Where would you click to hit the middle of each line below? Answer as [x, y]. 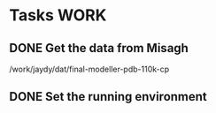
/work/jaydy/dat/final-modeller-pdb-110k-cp [89, 69]
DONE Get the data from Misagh [99, 48]
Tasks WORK [58, 15]
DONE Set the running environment [108, 97]
